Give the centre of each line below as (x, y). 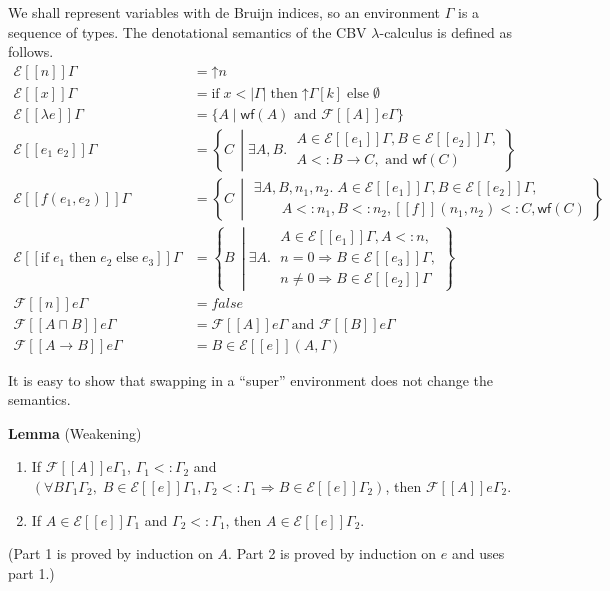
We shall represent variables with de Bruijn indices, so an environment (224, 12)
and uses (478, 553)
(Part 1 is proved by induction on (110, 553)
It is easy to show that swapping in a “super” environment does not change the (251, 379)
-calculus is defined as (445, 31)
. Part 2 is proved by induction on (332, 553)
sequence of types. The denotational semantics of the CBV (187, 31)
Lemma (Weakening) (75, 432)
